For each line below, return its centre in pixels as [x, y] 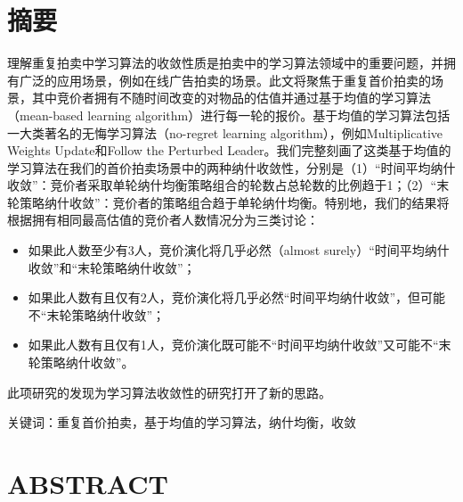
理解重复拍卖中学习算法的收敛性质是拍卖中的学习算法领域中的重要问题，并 [225, 63]
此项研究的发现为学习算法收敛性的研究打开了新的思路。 [169, 392]
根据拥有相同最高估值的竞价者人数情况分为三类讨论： [163, 220]
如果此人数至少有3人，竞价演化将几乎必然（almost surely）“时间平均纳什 [239, 250]
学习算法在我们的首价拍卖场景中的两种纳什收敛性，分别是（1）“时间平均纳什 [231, 167]
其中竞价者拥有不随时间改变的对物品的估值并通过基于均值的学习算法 [231, 98]
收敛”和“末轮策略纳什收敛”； [112, 267]
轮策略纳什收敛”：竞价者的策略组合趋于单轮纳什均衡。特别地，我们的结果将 [228, 202]
